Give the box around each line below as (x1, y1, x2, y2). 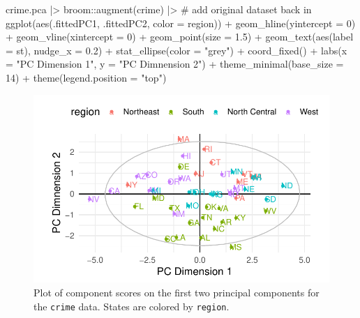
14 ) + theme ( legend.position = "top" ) (6, 70, 167, 84)
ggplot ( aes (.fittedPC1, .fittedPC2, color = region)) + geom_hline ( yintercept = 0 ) (6, 15, 356, 30)
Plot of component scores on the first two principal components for (33, 285, 320, 299)
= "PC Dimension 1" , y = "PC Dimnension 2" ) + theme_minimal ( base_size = (6, 56, 344, 71)
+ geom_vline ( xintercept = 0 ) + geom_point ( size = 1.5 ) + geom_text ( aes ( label (6, 29, 354, 44)
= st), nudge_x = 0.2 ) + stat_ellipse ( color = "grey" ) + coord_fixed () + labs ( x (6, 43, 347, 57)
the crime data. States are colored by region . (33, 298, 230, 313)
